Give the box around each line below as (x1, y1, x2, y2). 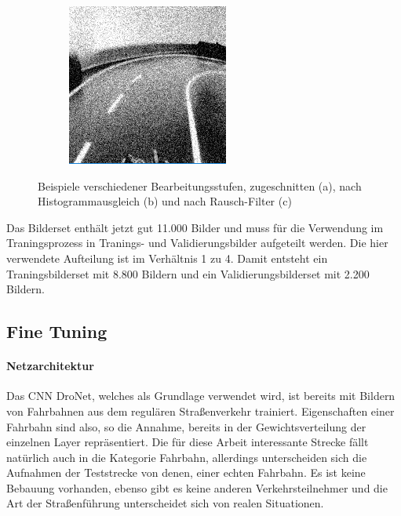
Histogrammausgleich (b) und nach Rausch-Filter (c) (38, 193, 292, 209)
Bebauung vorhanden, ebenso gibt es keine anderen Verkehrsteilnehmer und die (6, 479, 388, 496)
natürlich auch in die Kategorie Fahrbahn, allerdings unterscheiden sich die (6, 449, 367, 465)
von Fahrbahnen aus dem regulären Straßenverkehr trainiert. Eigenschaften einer (6, 402, 395, 419)
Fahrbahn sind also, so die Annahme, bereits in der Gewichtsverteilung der (6, 418, 366, 434)
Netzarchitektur (6, 358, 94, 374)
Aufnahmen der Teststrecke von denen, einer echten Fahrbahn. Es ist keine (6, 464, 366, 481)
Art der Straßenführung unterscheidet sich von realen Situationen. (6, 495, 324, 511)
